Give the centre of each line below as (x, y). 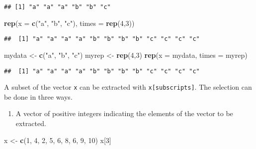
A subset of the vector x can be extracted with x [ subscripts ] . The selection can (128, 87)
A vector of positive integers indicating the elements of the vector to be (124, 113)
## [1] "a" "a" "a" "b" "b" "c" (57, 7)
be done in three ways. (38, 96)
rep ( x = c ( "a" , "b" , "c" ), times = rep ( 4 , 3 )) (69, 23)
